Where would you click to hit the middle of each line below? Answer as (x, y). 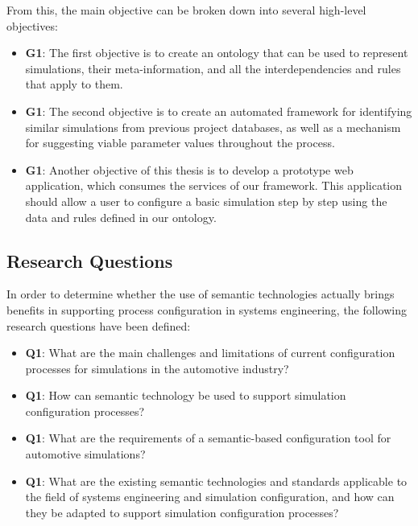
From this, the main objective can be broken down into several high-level (186, 10)
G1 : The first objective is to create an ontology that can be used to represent (217, 53)
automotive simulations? (85, 454)
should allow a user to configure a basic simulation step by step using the (206, 201)
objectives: (32, 25)
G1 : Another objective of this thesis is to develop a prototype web (189, 169)
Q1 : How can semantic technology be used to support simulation (186, 395)
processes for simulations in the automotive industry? (157, 368)
